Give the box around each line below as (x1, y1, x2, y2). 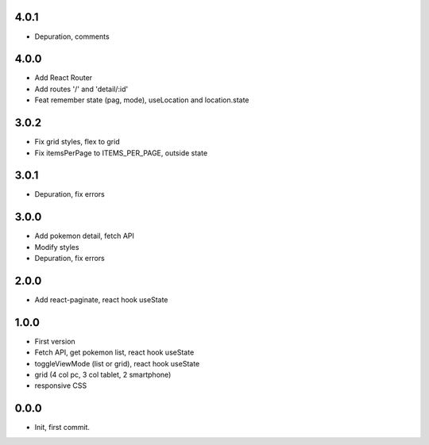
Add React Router (34, 73, 93, 82)
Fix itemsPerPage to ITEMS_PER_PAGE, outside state (34, 148, 208, 158)
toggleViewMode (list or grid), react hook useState (34, 359, 200, 368)
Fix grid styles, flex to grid (34, 137, 120, 147)
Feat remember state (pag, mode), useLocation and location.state (34, 95, 249, 105)
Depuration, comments (34, 32, 110, 41)
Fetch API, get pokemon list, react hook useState (34, 347, 195, 357)
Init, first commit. (34, 423, 91, 432)
